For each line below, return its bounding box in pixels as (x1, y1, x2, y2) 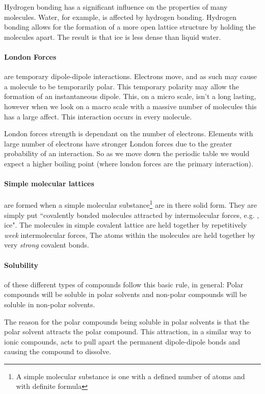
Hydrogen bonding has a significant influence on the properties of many (4, 2, 228, 12)
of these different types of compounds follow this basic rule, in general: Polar (4, 279, 244, 289)
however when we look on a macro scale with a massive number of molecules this (4, 101, 257, 111)
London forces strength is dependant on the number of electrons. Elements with (4, 128, 253, 139)
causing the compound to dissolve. (4, 346, 111, 357)
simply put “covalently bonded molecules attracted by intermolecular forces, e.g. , (4, 209, 259, 220)
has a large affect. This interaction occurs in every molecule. (4, 111, 192, 121)
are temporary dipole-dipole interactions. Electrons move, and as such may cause (4, 71, 257, 82)
